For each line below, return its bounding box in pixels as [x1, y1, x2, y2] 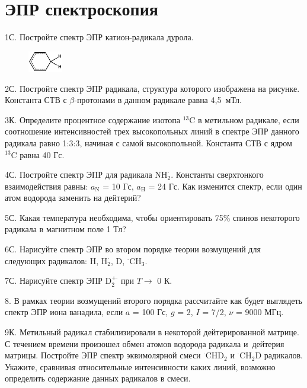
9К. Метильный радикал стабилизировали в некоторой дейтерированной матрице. [5, 326, 299, 338]
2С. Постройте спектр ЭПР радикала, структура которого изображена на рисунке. [5, 82, 300, 94]
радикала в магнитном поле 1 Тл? [5, 223, 126, 235]
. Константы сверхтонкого [171, 168, 264, 181]
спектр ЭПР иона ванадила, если [5, 306, 123, 318]
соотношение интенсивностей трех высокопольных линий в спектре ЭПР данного [5, 125, 299, 137]
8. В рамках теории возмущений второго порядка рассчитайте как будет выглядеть [5, 294, 302, 306]
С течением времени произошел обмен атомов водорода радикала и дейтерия [5, 337, 284, 349]
